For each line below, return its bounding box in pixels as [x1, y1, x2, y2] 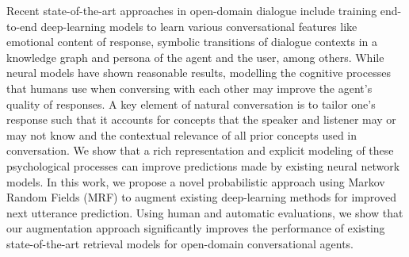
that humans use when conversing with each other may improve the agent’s [6, 79, 373, 96]
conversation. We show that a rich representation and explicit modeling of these [6, 142, 394, 159]
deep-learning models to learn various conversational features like [40, 17, 357, 34]
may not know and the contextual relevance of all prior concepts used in [6, 126, 357, 143]
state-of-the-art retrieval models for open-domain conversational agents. [6, 235, 354, 251]
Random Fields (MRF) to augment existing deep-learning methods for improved [6, 189, 396, 205]
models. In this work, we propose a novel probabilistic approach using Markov [6, 173, 385, 190]
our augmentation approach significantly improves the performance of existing [6, 220, 385, 236]
